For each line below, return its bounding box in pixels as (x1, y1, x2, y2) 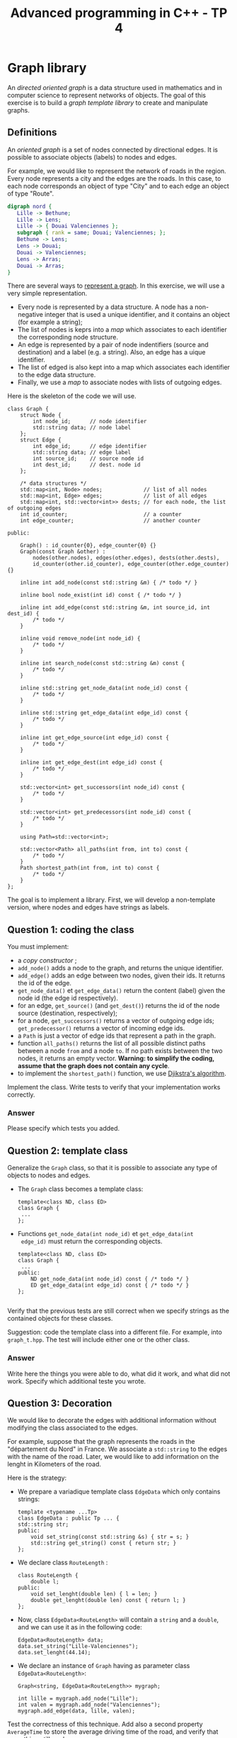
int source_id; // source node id (33, 455, 144, 462)
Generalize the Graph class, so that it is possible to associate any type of (7, 1164, 218, 1172)
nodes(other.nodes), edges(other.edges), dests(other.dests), (33, 554, 220, 561)
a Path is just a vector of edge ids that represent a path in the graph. (17, 1031, 216, 1040)
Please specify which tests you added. (7, 1124, 120, 1133)
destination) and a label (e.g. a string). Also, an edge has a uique (17, 348, 206, 357)
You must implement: (7, 943, 69, 951)
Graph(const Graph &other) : (20, 548, 106, 556)
